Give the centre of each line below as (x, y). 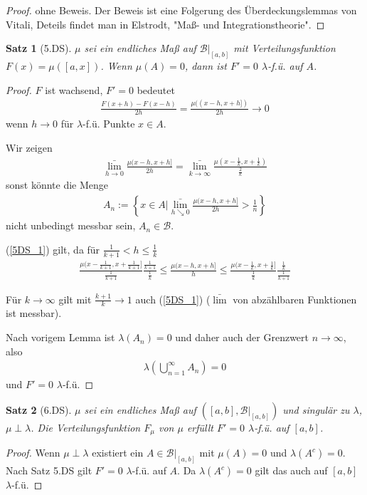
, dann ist (206, 66)
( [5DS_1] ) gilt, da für (53, 249)
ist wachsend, (74, 89)
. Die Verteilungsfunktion (86, 427)
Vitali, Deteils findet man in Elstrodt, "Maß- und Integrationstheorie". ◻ (165, 24)
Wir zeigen (29, 147)
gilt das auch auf (291, 470)
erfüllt (200, 427)
